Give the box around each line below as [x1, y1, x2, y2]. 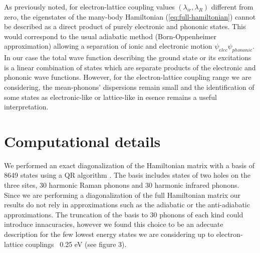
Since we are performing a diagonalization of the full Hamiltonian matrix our [4, 189, 240, 200]
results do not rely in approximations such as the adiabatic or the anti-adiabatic [4, 199, 250, 210]
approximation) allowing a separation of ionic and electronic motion [4, 41, 212, 51]
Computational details [4, 131, 161, 151]
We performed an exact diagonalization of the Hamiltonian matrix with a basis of [4, 160, 255, 170]
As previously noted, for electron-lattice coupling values [4, 2, 175, 12]
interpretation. [4, 101, 49, 112]
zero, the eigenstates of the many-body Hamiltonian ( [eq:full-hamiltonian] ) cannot [4, 11, 256, 22]
